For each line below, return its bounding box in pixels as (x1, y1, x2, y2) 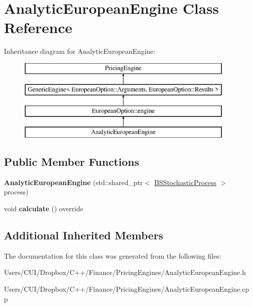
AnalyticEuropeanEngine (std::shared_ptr (4, 177, 143, 187)
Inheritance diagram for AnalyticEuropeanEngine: (4, 46, 155, 56)
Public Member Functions (4, 154, 139, 169)
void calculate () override (4, 203, 83, 214)
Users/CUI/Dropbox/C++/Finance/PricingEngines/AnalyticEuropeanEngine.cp (4, 284, 249, 294)
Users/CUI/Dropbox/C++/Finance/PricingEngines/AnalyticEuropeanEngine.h (4, 267, 246, 277)
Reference (4, 17, 72, 38)
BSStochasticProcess (154, 177, 217, 187)
